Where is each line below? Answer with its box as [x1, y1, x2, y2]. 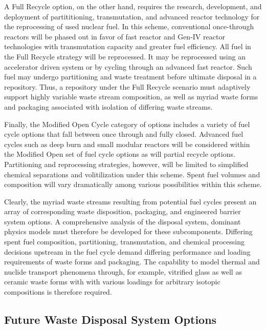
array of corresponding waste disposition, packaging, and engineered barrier [4, 206, 241, 217]
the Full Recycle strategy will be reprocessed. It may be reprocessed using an [4, 51, 246, 61]
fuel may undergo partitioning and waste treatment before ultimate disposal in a [4, 71, 257, 82]
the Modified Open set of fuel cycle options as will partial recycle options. [4, 149, 235, 159]
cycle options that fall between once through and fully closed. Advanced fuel [4, 129, 243, 139]
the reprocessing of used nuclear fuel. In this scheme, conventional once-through [4, 21, 254, 32]
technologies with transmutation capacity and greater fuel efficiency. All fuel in [4, 41, 251, 52]
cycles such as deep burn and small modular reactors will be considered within [4, 138, 250, 149]
